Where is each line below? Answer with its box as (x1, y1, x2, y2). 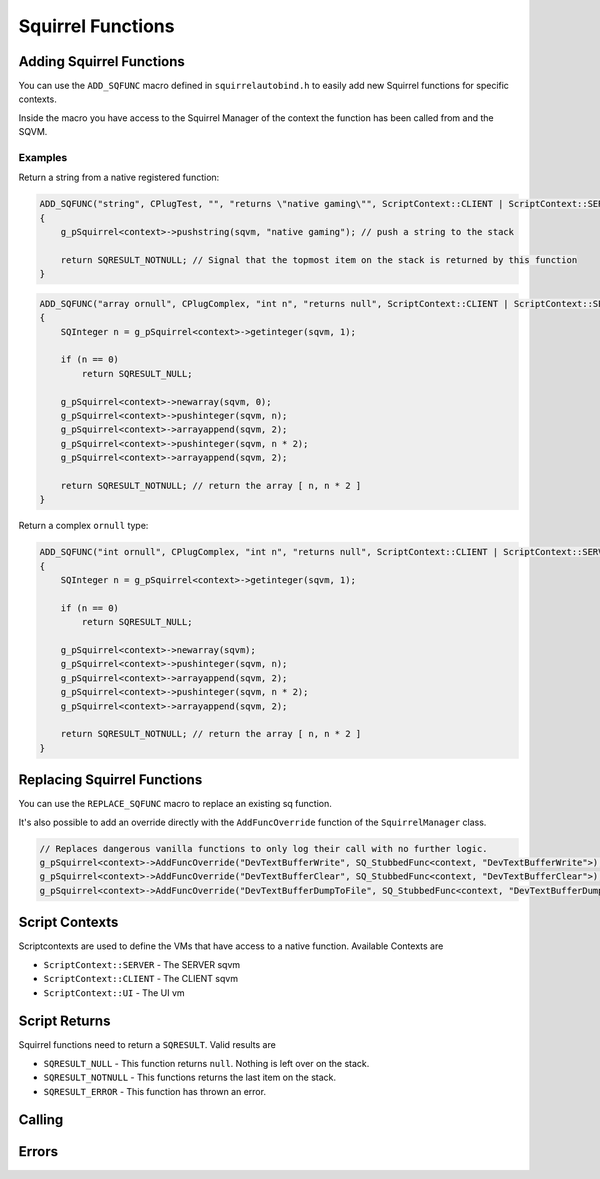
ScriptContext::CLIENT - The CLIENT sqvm (43, 973, 239, 985)
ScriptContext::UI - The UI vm (43, 986, 185, 999)
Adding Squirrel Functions (18, 53, 185, 70)
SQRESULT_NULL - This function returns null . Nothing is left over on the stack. (43, 1057, 370, 1069)
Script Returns (18, 1013, 111, 1030)
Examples (18, 151, 68, 164)
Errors (18, 1143, 59, 1160)
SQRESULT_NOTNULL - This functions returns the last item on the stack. (43, 1071, 337, 1084)
